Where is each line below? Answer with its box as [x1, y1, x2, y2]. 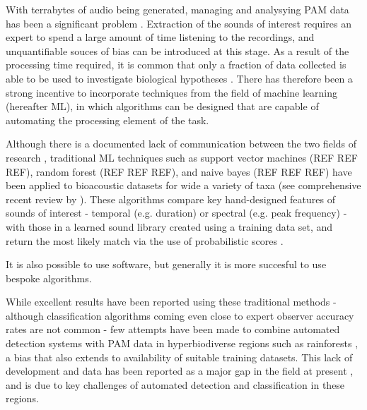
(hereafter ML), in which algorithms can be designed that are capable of [6, 99, 319, 114]
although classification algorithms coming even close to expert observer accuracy [6, 308, 354, 322]
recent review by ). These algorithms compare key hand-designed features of [6, 191, 335, 206]
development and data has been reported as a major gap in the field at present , [6, 363, 354, 378]
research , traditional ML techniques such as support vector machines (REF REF [6, 150, 358, 164]
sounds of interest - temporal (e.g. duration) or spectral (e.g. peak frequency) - [6, 205, 347, 220]
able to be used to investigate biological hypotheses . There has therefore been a [6, 71, 353, 85]
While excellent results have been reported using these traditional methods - [6, 294, 337, 309]
